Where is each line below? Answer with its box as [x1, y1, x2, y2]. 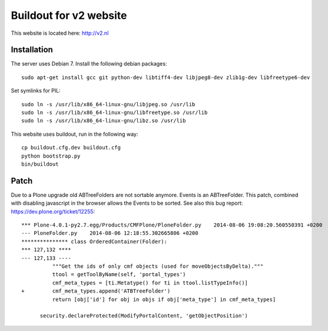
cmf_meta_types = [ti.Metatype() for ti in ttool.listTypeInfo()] [52, 279, 249, 286]
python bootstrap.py [21, 152, 81, 159]
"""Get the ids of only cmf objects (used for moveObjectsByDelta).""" [52, 263, 264, 270]
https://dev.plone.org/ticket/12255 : [11, 208, 95, 215]
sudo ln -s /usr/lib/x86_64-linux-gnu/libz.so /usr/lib [21, 117, 186, 124]
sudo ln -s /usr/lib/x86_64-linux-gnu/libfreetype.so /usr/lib [21, 109, 208, 116]
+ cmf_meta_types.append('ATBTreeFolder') [21, 288, 171, 294]
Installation [11, 45, 53, 55]
